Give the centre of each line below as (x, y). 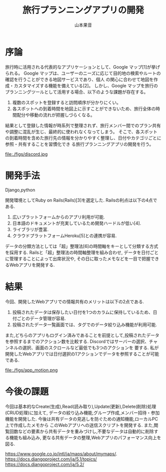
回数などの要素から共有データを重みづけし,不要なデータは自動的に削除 (82, 431)
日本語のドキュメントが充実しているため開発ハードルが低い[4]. (77, 223)
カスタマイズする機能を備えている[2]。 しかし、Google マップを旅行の (86, 86)
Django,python (20, 190)
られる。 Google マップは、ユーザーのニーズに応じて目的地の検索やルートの (83, 73)
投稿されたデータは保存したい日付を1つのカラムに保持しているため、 (83, 312)
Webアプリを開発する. (32, 265)
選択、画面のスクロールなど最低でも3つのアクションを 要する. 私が (90, 348)
